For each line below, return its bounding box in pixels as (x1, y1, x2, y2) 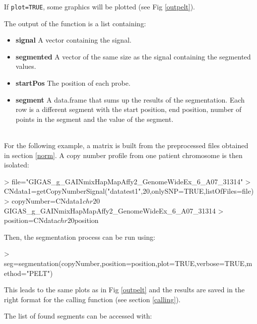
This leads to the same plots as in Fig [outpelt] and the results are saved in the (4, 284, 245, 295)
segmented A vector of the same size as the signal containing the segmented (15, 51, 251, 61)
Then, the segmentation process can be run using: (4, 231, 155, 242)
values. (15, 61, 36, 71)
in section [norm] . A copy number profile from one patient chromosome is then (4, 150, 243, 160)
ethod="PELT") (4, 268, 53, 278)
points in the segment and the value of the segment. (15, 113, 174, 124)
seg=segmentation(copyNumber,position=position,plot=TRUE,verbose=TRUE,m (4, 258, 253, 268)
